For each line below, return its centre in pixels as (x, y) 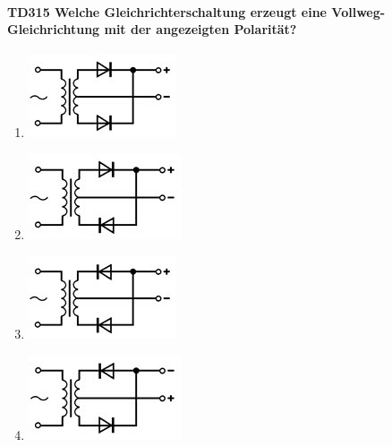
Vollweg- (358, 11)
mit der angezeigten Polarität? (200, 29)
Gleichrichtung (54, 29)
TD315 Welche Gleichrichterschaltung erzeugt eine (167, 11)
